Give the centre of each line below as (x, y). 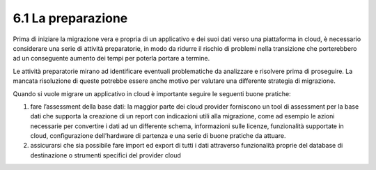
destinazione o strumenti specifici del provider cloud (105, 155)
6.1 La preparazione (70, 18)
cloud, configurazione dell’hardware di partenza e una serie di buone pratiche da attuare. (158, 136)
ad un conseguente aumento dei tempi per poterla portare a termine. (111, 59)
